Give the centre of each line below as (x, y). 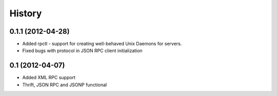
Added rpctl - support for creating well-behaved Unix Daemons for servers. (102, 44)
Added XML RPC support (49, 78)
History (26, 13)
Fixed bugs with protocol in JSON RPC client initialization (83, 51)
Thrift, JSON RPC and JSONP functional (65, 85)
